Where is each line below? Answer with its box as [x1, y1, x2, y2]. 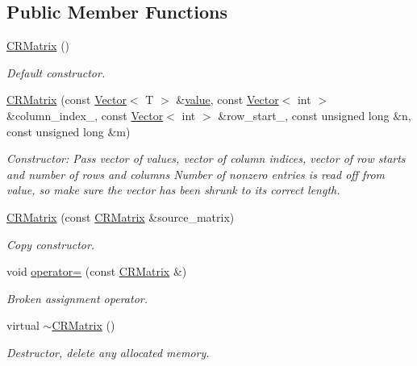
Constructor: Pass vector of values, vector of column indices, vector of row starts [6, 150, 406, 167]
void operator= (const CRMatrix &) [6, 263, 187, 280]
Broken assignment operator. [6, 289, 148, 306]
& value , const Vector [176, 91, 279, 108]
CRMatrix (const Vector [6, 91, 127, 108]
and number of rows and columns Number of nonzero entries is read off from [6, 165, 385, 182]
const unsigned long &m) [6, 123, 131, 139]
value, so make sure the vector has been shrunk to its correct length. [6, 181, 340, 198]
